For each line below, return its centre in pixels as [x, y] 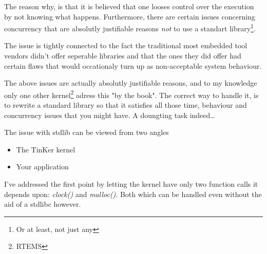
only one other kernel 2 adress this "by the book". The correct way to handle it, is [131, 94]
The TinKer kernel [46, 149]
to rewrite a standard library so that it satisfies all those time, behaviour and [126, 105]
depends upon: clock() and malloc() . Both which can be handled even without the [133, 194]
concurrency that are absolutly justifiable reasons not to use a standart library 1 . [130, 27]
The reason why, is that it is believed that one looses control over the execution [129, 6]
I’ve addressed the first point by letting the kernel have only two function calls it [131, 184]
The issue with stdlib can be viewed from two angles [87, 132]
